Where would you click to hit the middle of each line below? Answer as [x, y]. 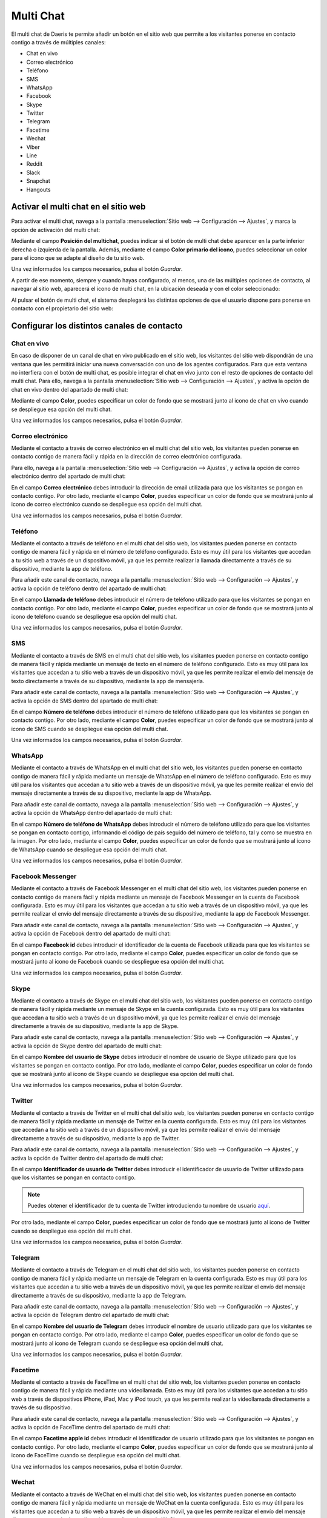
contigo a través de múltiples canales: [58, 42]
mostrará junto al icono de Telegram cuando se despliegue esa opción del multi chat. [117, 1343]
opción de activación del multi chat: [55, 230]
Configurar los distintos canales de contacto [97, 326]
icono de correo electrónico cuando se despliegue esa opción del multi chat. [107, 505]
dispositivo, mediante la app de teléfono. [62, 569]
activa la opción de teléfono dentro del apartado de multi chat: [89, 588]
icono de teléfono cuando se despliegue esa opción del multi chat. [94, 617]
